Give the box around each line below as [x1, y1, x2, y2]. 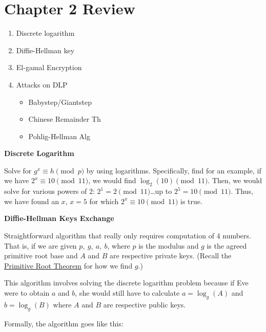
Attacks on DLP [16, 79, 68, 90]
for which [89, 195, 119, 206]
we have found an [4, 195, 59, 206]
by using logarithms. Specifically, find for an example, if [86, 165, 261, 175]
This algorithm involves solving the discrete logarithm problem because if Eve [4, 277, 249, 288]
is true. [180, 195, 202, 206]
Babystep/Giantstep [28, 96, 92, 107]
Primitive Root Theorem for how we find [4, 260, 133, 271]
